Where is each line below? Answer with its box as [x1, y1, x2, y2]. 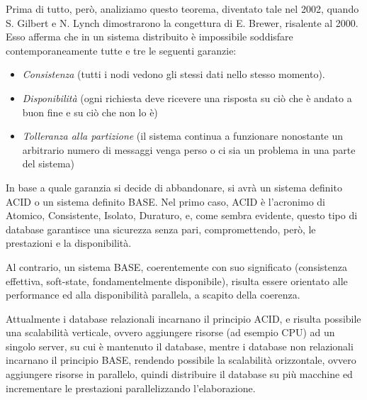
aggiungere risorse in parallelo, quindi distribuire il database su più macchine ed [6, 367, 353, 382]
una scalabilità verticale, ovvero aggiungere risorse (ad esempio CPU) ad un [6, 325, 335, 340]
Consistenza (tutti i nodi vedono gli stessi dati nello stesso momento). [22, 67, 325, 82]
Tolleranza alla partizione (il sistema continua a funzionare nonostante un [22, 128, 344, 143]
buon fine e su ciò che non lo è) [22, 104, 158, 119]
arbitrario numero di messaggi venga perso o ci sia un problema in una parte [22, 142, 356, 157]
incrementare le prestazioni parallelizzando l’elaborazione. [6, 380, 256, 395]
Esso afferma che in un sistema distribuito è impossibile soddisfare [6, 29, 293, 44]
